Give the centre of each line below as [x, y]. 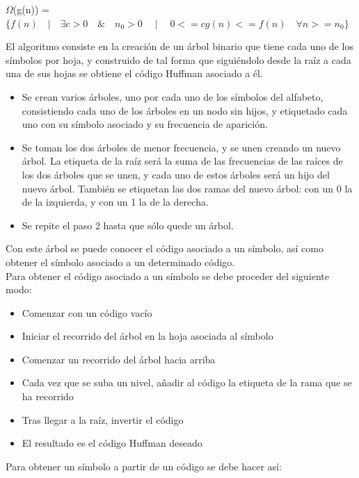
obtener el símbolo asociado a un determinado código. [120, 262]
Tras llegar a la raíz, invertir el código [103, 419]
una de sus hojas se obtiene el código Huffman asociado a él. [134, 73]
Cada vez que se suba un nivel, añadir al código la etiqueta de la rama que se [187, 382]
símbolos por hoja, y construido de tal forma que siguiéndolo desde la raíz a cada [178, 59]
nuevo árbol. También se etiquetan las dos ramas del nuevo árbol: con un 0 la [187, 188]
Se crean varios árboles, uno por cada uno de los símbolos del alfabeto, [173, 96]
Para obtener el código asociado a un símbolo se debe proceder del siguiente [167, 275]
